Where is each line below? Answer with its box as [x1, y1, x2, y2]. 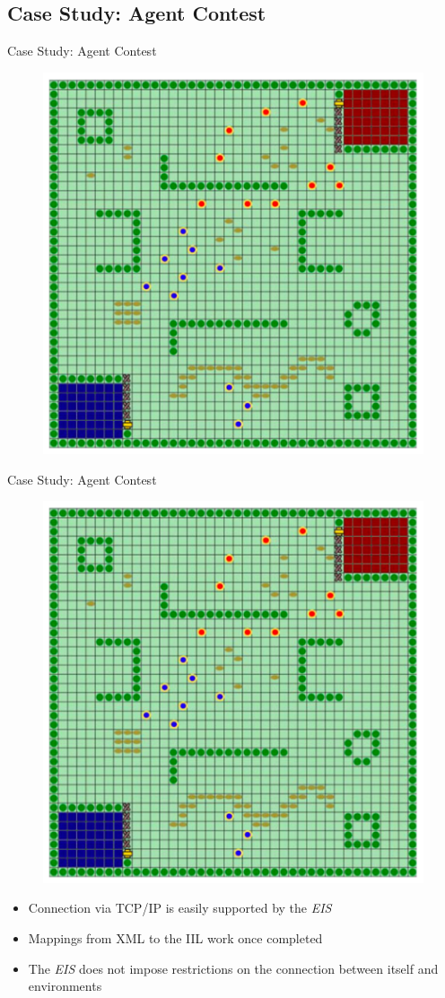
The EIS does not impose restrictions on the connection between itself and [28, 959, 439, 977]
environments [28, 976, 102, 995]
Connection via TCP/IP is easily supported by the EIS [28, 898, 332, 917]
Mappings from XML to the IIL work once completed [28, 929, 323, 948]
